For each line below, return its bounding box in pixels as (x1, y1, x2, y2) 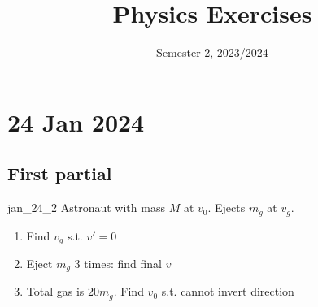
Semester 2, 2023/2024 (156, 44, 268, 61)
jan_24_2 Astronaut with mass (7, 199, 165, 216)
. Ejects (207, 199, 246, 216)
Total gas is (26, 283, 85, 300)
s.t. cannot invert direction (161, 283, 294, 300)
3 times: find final (74, 255, 163, 272)
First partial (7, 161, 112, 186)
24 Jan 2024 (7, 105, 145, 138)
